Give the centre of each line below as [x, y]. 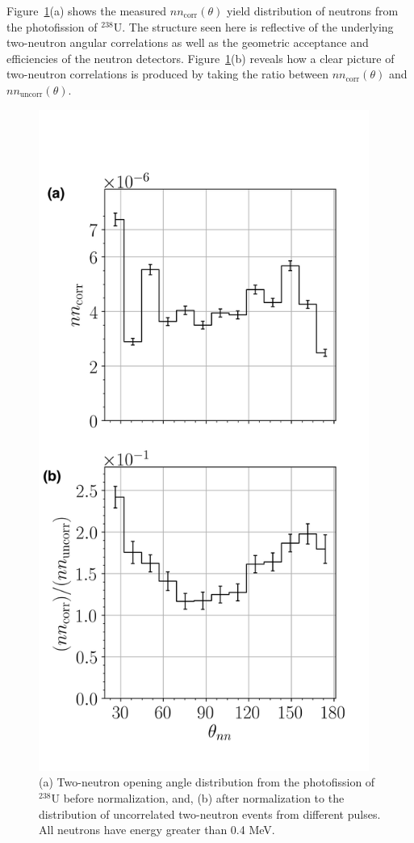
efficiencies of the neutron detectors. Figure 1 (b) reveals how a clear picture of [201, 58]
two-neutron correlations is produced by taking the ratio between [167, 74]
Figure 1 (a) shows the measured [87, 11]
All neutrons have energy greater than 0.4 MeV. [157, 830]
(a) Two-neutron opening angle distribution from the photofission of [207, 782]
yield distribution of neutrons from [312, 11]
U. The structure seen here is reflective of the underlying [253, 26]
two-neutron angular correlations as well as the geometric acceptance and [188, 42]
